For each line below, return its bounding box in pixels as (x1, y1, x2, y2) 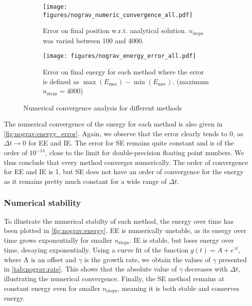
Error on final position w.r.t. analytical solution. (43, 25, 187, 36)
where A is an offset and (4, 254, 76, 264)
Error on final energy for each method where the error (43, 67, 204, 77)
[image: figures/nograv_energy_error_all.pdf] (43, 53, 196, 60)
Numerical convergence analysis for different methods (23, 102, 182, 112)
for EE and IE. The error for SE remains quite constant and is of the (28, 138, 234, 148)
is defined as (43, 76, 79, 86)
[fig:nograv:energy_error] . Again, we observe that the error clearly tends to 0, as (4, 128, 243, 138)
